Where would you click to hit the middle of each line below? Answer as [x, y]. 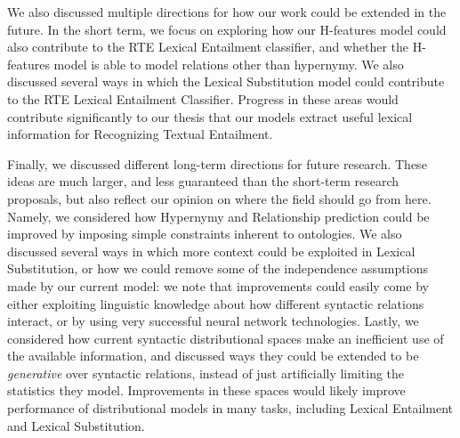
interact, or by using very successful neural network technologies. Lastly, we [213, 321]
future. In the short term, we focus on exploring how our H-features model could [227, 29]
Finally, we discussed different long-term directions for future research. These [217, 163]
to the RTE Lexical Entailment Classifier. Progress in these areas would [203, 98]
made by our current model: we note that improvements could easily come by [218, 285]
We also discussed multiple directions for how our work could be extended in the [227, 12]
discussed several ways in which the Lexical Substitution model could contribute [226, 81]
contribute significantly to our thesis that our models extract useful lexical [210, 116]
